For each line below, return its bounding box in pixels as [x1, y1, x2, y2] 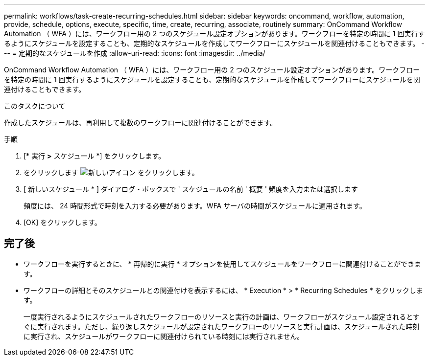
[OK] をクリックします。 [24, 218, 101, 226]
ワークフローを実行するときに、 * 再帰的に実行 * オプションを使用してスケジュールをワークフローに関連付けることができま [24, 259, 421, 268]
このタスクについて [4, 102, 66, 110]
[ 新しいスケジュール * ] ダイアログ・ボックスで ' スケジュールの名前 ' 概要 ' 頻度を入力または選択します [24, 185, 358, 193]
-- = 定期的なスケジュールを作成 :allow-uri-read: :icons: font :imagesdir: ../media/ [4, 49, 265, 57]
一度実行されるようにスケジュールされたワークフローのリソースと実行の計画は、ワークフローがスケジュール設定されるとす [24, 312, 420, 321]
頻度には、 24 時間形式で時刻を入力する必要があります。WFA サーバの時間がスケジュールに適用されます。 [24, 202, 366, 210]
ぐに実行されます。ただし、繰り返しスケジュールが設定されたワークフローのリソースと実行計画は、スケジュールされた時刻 [24, 322, 419, 331]
